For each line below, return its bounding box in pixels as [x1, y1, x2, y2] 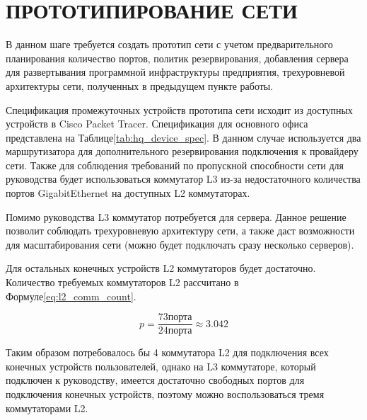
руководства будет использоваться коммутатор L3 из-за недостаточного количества [6, 171, 361, 186]
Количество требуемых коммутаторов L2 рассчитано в [6, 275, 239, 290]
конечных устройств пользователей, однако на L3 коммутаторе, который [6, 358, 316, 373]
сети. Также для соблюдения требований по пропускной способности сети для [6, 157, 344, 172]
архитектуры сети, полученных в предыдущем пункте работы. [6, 78, 274, 93]
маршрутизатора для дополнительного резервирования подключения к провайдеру [6, 144, 359, 159]
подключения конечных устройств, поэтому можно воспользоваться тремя [6, 387, 325, 402]
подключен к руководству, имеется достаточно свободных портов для [6, 373, 305, 387]
